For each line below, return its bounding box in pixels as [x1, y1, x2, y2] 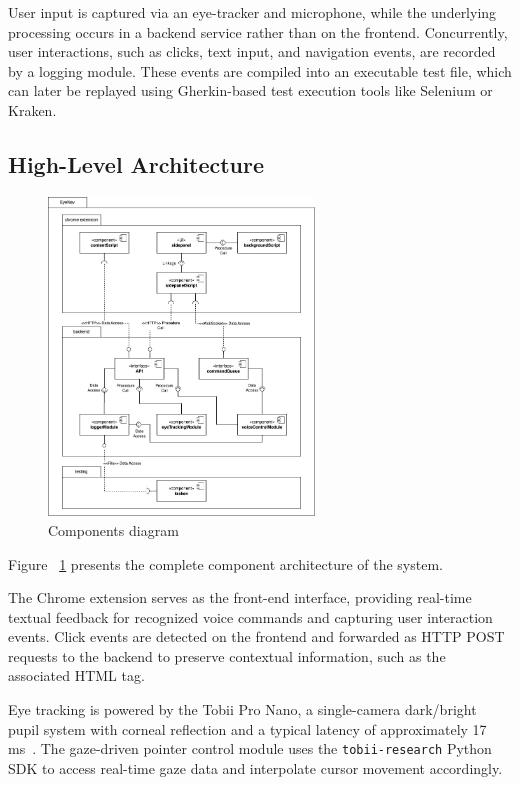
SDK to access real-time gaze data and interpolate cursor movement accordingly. [8, 757, 503, 778]
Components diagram [48, 519, 179, 540]
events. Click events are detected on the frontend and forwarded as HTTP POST [8, 626, 505, 647]
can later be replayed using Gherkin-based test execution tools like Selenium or [8, 80, 493, 101]
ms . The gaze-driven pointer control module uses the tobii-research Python [8, 738, 492, 759]
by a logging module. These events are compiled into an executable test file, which [8, 60, 512, 81]
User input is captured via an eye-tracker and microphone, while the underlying [8, 2, 497, 22]
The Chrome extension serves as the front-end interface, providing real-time [8, 587, 472, 608]
